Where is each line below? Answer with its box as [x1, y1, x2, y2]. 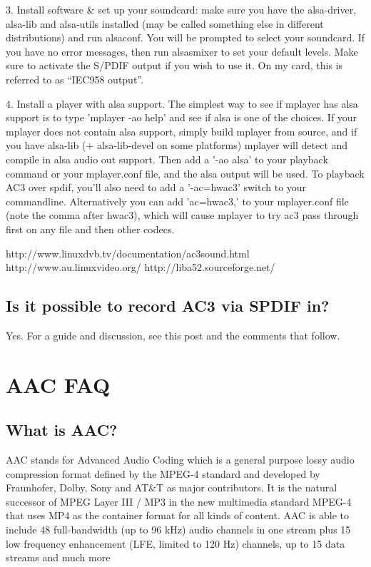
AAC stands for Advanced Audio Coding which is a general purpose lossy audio [6, 452, 355, 467]
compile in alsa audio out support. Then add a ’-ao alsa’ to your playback [6, 151, 328, 166]
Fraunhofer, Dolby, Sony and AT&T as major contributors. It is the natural [6, 480, 337, 495]
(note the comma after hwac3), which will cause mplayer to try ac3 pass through [6, 208, 359, 223]
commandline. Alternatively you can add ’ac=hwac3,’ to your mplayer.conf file [6, 193, 349, 208]
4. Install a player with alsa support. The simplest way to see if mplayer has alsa [6, 96, 358, 111]
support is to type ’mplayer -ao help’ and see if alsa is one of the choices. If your [6, 110, 357, 125]
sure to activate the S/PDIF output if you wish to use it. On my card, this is [6, 58, 342, 73]
